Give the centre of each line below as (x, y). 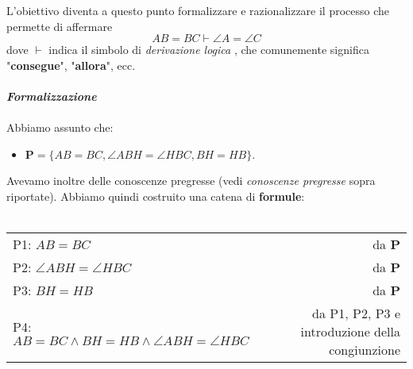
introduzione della (350, 332)
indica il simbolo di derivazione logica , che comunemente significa (209, 50)
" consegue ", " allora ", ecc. (71, 65)
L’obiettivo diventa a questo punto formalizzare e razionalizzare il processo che (198, 10)
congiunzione (365, 350)
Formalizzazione (52, 96)
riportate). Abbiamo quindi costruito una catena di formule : (156, 196)
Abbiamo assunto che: (60, 127)
